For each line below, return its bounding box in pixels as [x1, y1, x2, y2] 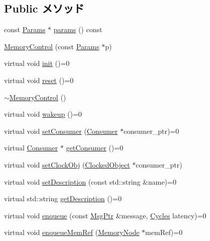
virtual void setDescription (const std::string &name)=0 [4, 176, 176, 187]
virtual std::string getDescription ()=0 [4, 193, 122, 204]
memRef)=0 [145, 227, 183, 237]
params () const [53, 24, 102, 35]
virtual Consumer [4, 142, 58, 153]
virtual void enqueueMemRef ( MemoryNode [4, 227, 140, 237]
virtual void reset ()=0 [4, 74, 74, 85]
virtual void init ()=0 [4, 58, 70, 68]
